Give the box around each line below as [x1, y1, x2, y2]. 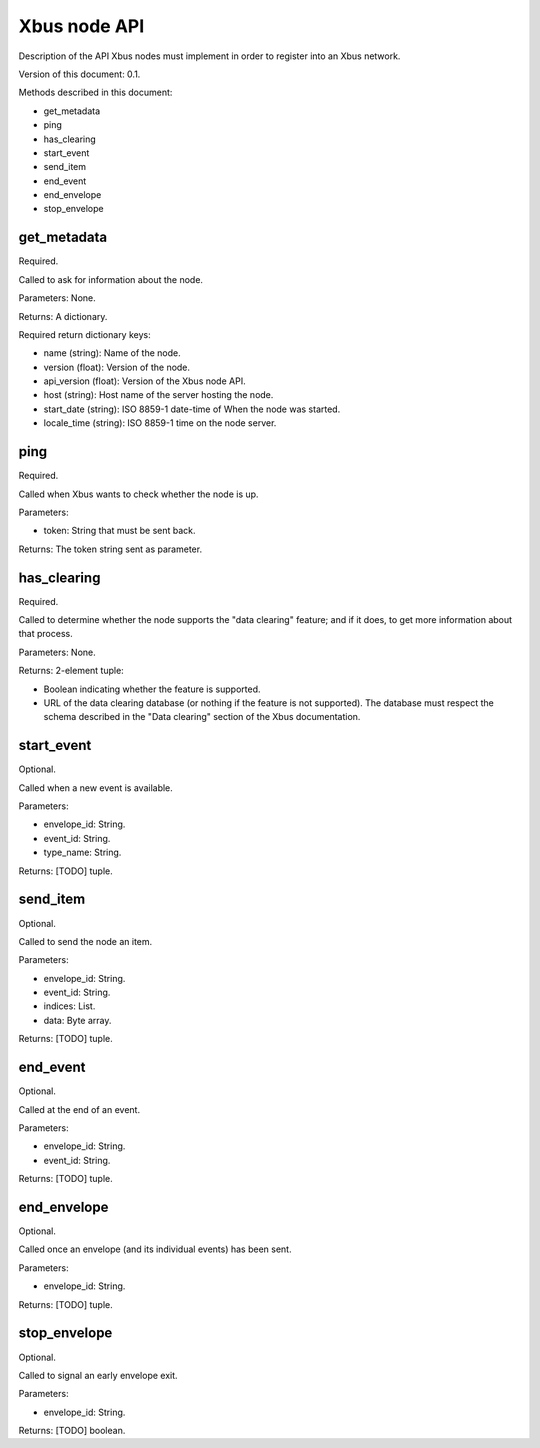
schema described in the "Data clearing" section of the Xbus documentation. [43, 711, 361, 723]
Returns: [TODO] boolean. [18, 1425, 126, 1437]
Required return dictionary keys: [18, 328, 151, 340]
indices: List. [43, 1000, 96, 1012]
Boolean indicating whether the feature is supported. [43, 683, 261, 695]
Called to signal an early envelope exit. [18, 1369, 179, 1381]
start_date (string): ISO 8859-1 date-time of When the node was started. [43, 403, 341, 415]
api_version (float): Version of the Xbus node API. [43, 375, 246, 387]
